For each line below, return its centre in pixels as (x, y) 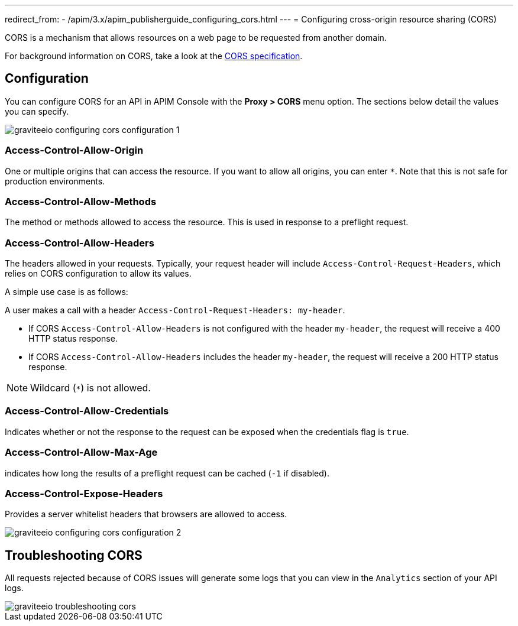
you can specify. (37, 111)
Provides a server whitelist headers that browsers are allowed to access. (146, 514)
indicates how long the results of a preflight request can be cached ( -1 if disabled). (167, 473)
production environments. (55, 181)
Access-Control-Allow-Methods (81, 201)
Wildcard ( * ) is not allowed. (90, 388)
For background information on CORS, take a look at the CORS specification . (154, 56)
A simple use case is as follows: (67, 292)
